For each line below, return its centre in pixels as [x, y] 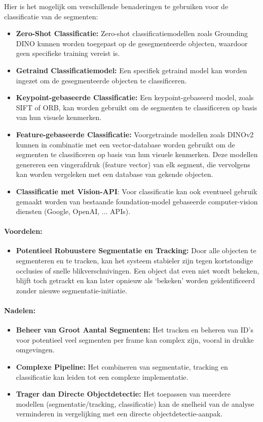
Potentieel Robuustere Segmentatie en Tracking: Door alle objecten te [136, 250]
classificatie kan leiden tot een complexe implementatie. [102, 376]
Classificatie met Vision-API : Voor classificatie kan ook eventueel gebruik [137, 191]
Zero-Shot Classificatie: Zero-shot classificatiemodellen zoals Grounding [132, 33]
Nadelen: [20, 310]
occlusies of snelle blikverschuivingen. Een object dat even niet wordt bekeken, [138, 270]
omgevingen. [35, 350]
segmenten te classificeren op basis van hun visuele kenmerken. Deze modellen [137, 154]
